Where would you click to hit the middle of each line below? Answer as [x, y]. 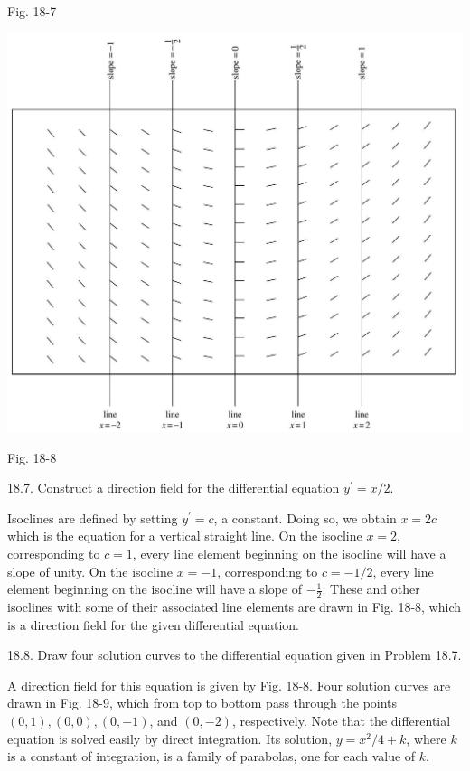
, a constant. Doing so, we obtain [305, 517]
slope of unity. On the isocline [90, 571]
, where [426, 738]
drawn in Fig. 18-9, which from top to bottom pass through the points [202, 703]
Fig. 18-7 [32, 11]
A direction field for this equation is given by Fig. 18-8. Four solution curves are [229, 685]
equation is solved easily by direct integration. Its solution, [170, 738]
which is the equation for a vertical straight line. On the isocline [185, 536]
